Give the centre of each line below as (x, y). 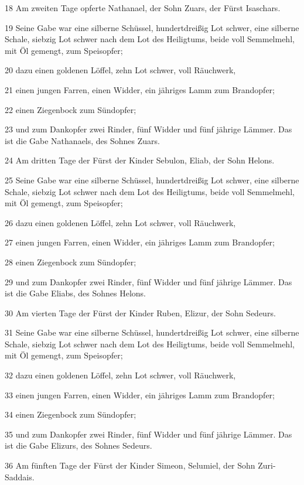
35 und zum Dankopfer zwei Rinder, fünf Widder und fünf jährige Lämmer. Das (148, 434)
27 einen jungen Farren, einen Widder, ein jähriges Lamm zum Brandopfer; (140, 242)
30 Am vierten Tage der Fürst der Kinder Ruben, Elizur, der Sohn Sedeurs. (140, 312)
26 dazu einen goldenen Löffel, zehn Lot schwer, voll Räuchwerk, (120, 222)
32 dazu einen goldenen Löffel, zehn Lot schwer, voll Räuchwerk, (120, 375)
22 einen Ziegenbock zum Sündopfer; (71, 109)
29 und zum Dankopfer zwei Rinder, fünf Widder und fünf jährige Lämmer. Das (148, 281)
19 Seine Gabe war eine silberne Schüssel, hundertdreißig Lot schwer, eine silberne (152, 27)
